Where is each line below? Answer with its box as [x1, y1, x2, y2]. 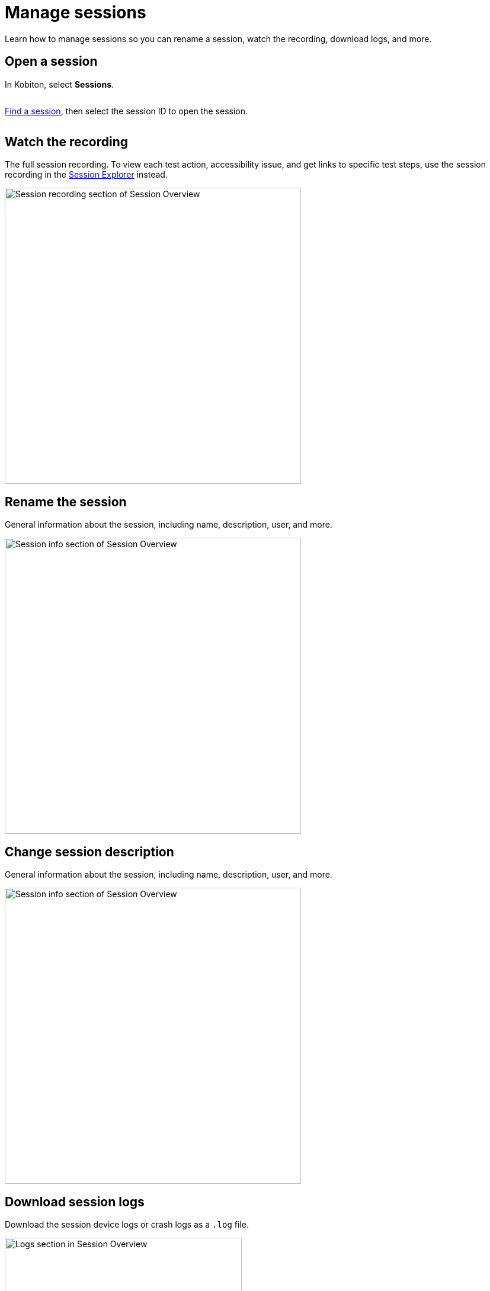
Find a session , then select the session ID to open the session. [5, 105, 248, 116]
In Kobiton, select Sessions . [5, 79, 114, 89]
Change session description [5, 844, 174, 859]
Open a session [5, 54, 98, 69]
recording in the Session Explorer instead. [5, 169, 168, 180]
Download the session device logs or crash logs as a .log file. [5, 1219, 249, 1229]
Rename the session [5, 494, 127, 509]
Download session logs [5, 1194, 145, 1209]
